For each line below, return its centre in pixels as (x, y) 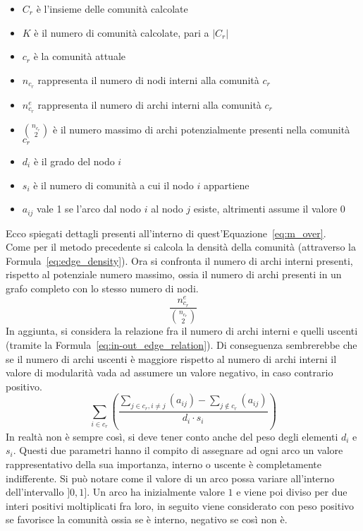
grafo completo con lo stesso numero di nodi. (102, 288)
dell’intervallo (35, 492)
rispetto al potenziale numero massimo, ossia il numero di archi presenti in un (174, 274)
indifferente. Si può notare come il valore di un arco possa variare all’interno (170, 478)
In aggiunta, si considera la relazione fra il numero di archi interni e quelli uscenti (182, 331)
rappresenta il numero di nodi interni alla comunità (148, 79)
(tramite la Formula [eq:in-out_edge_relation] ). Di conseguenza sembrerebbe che (181, 344)
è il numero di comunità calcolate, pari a (122, 32)
